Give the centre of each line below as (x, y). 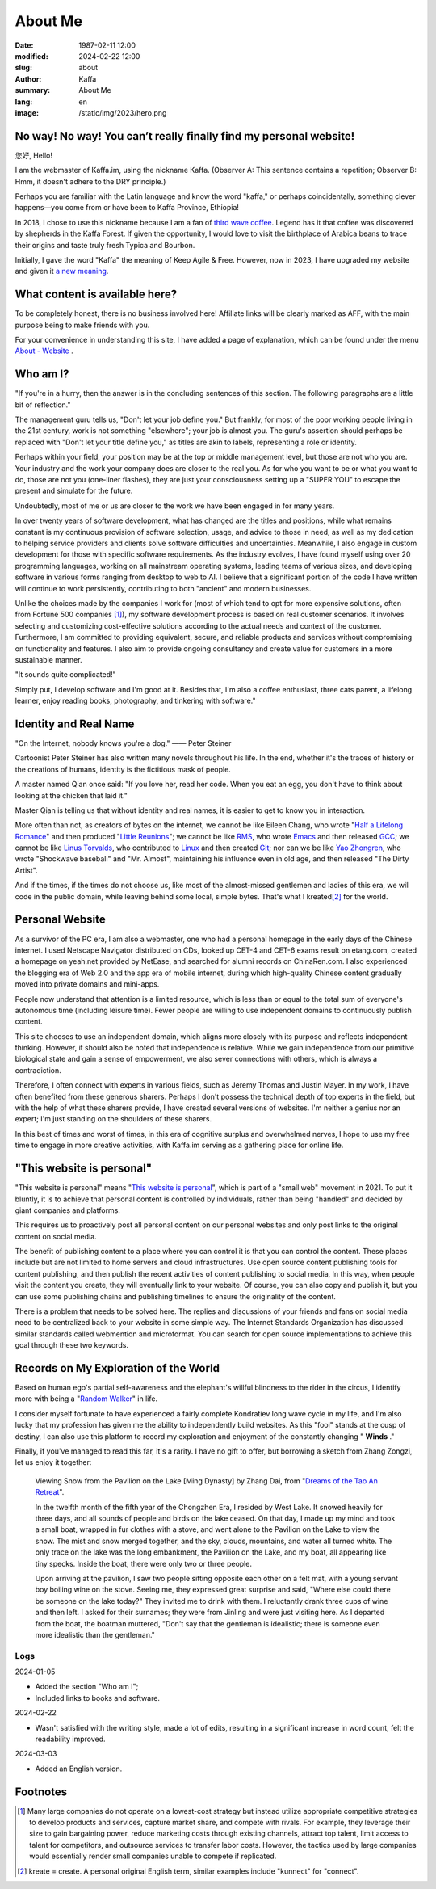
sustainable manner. (48, 659)
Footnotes (41, 1792)
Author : (28, 79)
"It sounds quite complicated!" (65, 675)
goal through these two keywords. (72, 1345)
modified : (31, 56)
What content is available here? (96, 294)
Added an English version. (79, 1769)
